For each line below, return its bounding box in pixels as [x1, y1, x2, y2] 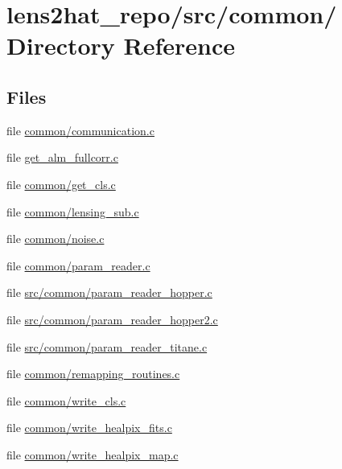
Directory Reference [6, 29, 236, 62]
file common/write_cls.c [6, 392, 126, 409]
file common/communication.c [6, 121, 155, 138]
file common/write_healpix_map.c [6, 446, 179, 463]
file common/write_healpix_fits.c [6, 419, 172, 436]
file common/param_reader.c [6, 257, 150, 274]
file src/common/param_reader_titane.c [6, 338, 208, 355]
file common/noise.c [6, 230, 105, 247]
